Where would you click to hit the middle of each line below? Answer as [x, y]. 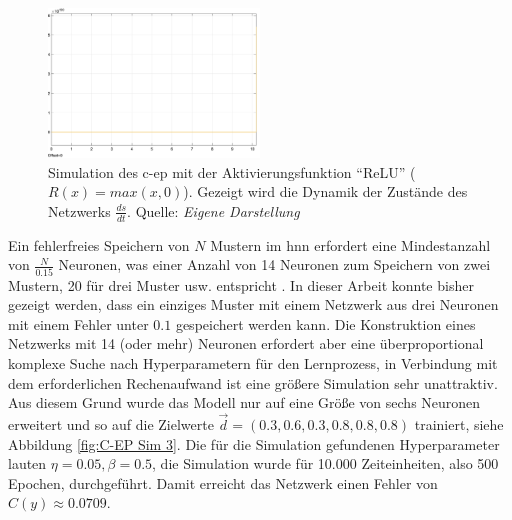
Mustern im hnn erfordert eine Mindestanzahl [350, 244]
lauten [27, 463]
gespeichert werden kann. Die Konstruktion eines [325, 323]
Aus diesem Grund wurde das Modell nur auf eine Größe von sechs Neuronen [244, 402]
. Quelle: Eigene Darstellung [213, 210]
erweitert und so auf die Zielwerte [111, 423]
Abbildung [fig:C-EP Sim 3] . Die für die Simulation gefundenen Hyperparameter [254, 443]
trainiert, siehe [459, 423]
